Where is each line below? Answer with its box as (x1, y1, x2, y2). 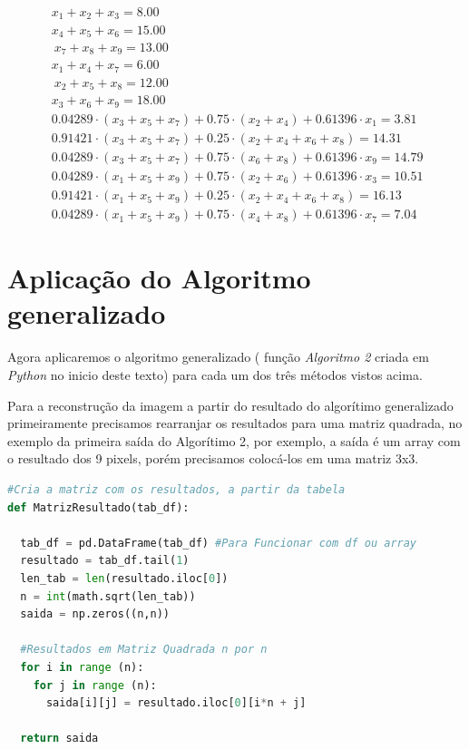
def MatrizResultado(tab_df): (7, 501, 190, 514)
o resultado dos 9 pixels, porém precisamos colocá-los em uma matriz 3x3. (7, 449, 419, 468)
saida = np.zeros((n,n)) (20, 608, 170, 621)
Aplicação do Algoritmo (7, 259, 311, 297)
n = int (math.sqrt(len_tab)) (20, 589, 196, 603)
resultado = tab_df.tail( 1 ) (20, 554, 190, 568)
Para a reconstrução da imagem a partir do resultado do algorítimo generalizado (7, 395, 454, 414)
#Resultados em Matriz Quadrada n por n (20, 643, 268, 657)
